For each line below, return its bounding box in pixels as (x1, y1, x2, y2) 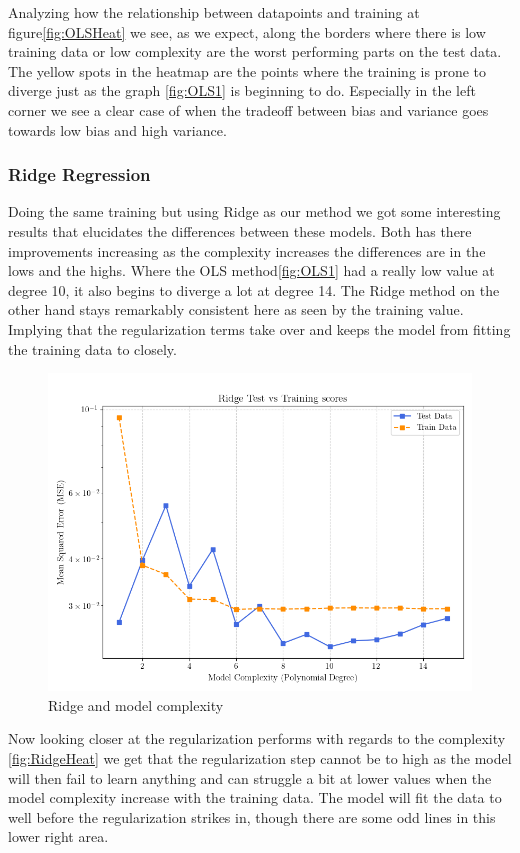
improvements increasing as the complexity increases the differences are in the (8, 240, 486, 261)
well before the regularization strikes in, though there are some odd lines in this (8, 806, 496, 827)
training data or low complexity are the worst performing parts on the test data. (8, 41, 502, 62)
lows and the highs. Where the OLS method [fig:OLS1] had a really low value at (8, 260, 495, 281)
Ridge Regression (8, 162, 151, 187)
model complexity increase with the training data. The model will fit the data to (8, 787, 502, 808)
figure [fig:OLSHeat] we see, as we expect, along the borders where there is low (8, 21, 486, 42)
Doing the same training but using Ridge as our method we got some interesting (8, 201, 501, 222)
